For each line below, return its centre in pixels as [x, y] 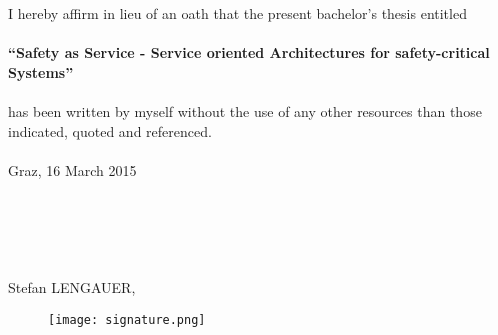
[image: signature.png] [127, 319]
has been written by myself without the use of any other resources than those [245, 110]
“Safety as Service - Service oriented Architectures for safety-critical [249, 52]
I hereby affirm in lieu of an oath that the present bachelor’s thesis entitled [237, 13]
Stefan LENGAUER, [72, 287]
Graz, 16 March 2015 [72, 169]
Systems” [41, 71]
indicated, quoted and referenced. [110, 130]
